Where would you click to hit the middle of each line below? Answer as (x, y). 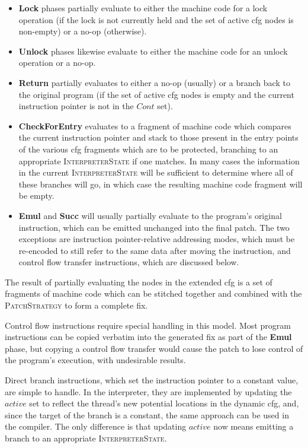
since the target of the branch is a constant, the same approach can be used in (147, 414)
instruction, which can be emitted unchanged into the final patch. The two (154, 227)
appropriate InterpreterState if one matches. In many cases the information (159, 161)
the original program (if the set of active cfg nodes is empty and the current (156, 94)
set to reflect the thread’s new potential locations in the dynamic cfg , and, (164, 403)
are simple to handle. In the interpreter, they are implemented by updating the (148, 391)
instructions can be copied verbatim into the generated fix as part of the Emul (148, 337)
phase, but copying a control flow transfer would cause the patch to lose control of (154, 348)
